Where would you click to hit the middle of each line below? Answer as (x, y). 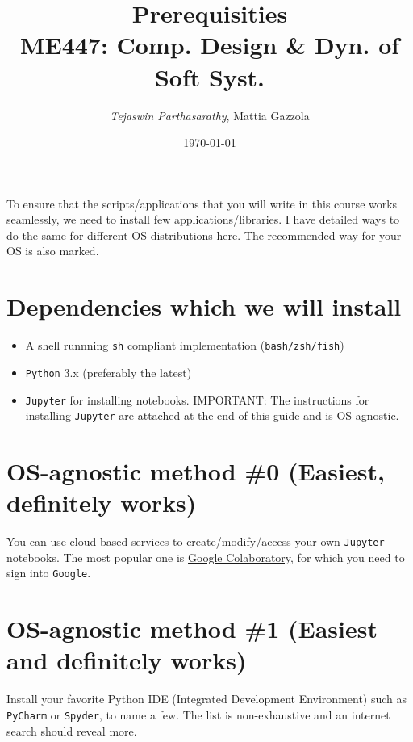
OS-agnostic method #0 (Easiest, (196, 471)
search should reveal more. (72, 730)
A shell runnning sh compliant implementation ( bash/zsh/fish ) (185, 345)
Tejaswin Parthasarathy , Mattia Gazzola (210, 115)
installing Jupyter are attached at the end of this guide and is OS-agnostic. (212, 415)
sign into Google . (49, 573)
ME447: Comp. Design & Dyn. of (210, 45)
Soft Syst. (210, 76)
